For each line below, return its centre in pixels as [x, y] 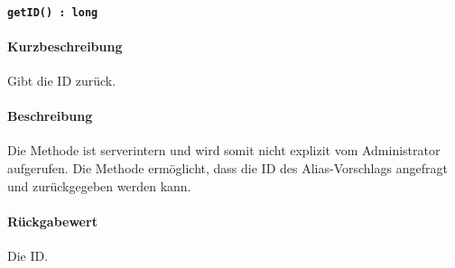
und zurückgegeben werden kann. [99, 185]
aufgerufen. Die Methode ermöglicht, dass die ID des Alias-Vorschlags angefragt [227, 168]
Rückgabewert [52, 221]
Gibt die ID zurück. [62, 81]
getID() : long [53, 12]
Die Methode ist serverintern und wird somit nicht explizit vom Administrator [224, 150]
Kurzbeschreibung [65, 46]
